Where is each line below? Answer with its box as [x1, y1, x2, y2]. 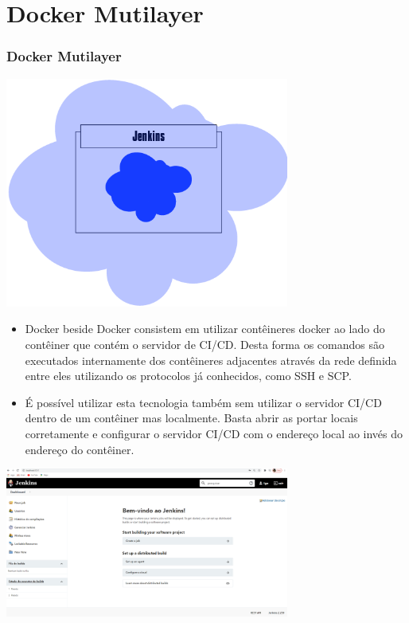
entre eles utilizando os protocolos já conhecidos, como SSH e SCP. [25, 367, 352, 384]
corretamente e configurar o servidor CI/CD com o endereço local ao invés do [25, 425, 403, 441]
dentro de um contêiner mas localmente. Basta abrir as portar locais [25, 409, 358, 426]
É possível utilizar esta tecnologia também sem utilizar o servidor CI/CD [25, 394, 382, 410]
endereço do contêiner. [25, 441, 134, 457]
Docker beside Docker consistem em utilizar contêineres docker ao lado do [25, 320, 385, 337]
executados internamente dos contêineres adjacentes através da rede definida [25, 351, 397, 368]
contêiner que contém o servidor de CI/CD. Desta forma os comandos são [25, 336, 384, 352]
